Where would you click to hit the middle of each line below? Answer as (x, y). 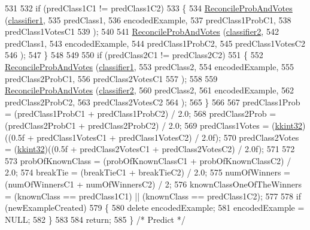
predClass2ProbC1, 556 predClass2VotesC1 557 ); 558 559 (111, 78)
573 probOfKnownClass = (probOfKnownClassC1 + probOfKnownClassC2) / (148, 160)
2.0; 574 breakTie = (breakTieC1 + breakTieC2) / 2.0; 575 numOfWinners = (148, 172)
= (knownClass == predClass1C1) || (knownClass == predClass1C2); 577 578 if (153, 196)
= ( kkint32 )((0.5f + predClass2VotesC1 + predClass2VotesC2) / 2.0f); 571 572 (150, 149)
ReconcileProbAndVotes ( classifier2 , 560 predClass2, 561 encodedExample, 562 (149, 90)
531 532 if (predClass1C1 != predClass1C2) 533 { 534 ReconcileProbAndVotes (149, 8)
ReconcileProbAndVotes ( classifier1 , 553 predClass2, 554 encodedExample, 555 (149, 66)
